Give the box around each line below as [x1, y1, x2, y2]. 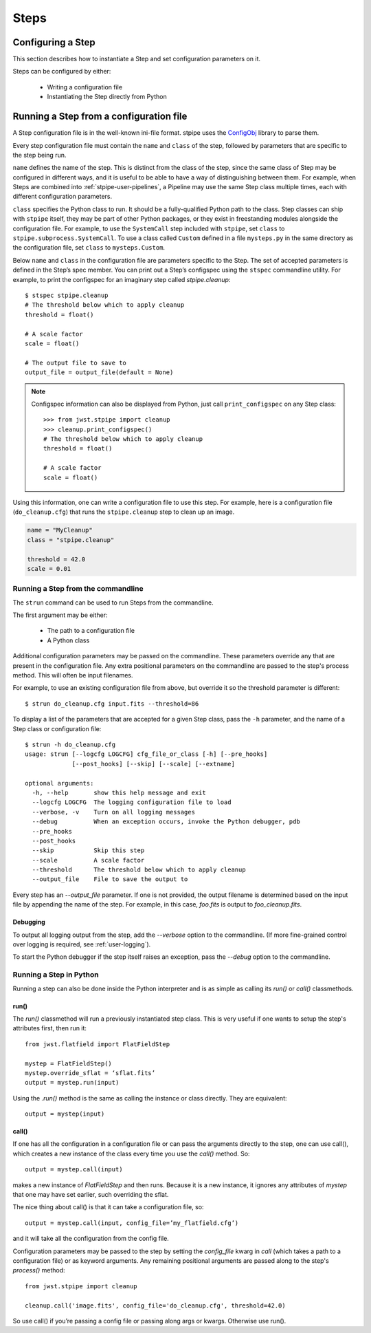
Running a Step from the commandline [12, 584, 144, 594]
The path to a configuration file [47, 627, 135, 635]
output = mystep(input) [25, 1110, 105, 1118]
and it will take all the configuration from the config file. [12, 1235, 170, 1243]
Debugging [12, 918, 46, 926]
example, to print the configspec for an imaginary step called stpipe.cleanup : [12, 275, 231, 283]
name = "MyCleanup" [27, 526, 93, 534]
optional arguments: [25, 779, 94, 787]
